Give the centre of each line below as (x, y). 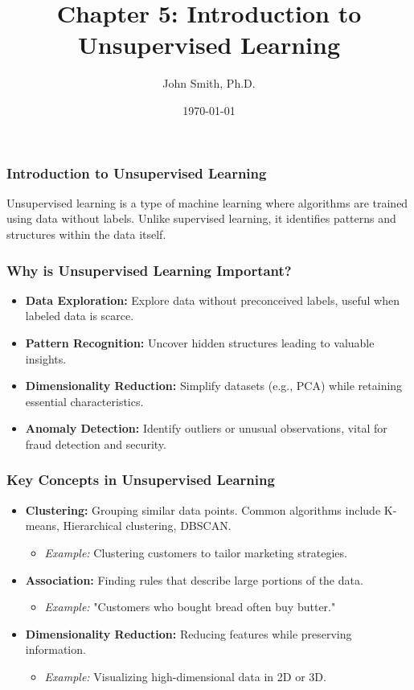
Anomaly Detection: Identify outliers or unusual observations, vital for (206, 428)
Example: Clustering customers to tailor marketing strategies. (196, 552)
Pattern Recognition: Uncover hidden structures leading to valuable (200, 342)
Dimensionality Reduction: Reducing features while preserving (189, 633)
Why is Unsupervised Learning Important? (149, 270)
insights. (46, 358)
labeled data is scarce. (80, 316)
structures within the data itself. (86, 234)
